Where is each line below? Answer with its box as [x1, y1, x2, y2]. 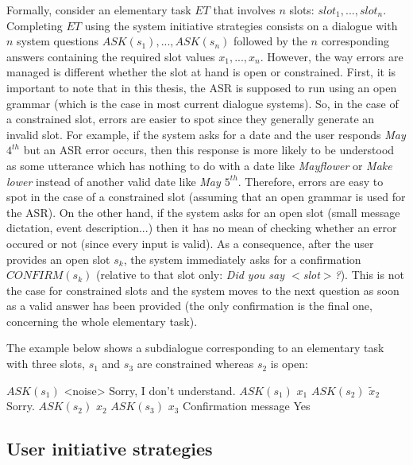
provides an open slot [6, 250, 110, 267]
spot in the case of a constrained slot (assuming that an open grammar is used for [6, 188, 406, 205]
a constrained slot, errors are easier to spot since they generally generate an [6, 110, 375, 127]
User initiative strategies [6, 436, 213, 461]
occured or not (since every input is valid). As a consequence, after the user [6, 234, 374, 251]
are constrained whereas [137, 355, 254, 372]
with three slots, [6, 355, 85, 372]
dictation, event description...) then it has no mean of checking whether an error [6, 219, 397, 236]
